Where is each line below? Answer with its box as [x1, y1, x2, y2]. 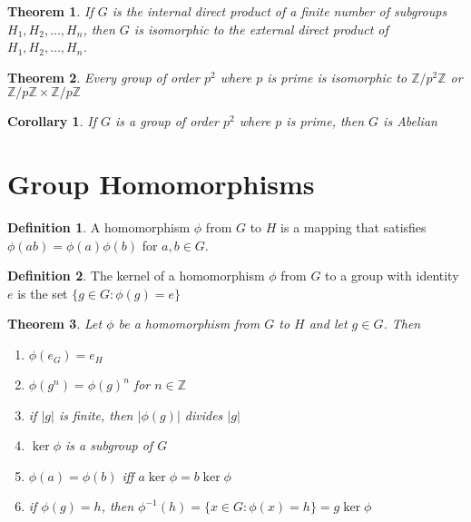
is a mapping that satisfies [280, 218, 427, 237]
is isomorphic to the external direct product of [133, 19, 388, 38]
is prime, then [286, 112, 365, 131]
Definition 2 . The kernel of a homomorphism [7, 266, 265, 285]
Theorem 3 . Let [7, 314, 103, 333]
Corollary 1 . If [7, 112, 96, 131]
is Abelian [383, 112, 437, 131]
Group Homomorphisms [7, 165, 315, 202]
